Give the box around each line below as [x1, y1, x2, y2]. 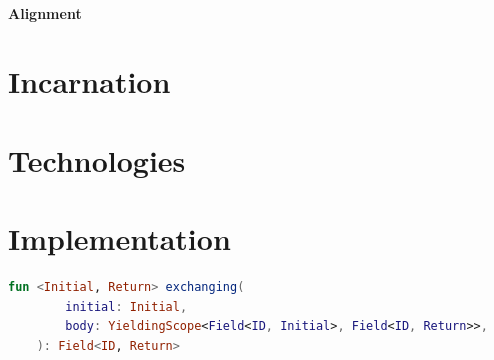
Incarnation [8, 61, 171, 102]
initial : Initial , [65, 299, 188, 314]
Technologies [8, 139, 186, 180]
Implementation [8, 218, 231, 259]
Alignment [8, 2, 82, 23]
